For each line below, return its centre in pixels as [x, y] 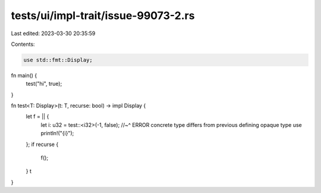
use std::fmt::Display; [58, 60]
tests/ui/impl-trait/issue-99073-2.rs [103, 15]
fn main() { [24, 75]
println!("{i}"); [57, 133]
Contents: [23, 44]
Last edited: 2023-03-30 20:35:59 [53, 33]
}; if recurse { [42, 144]
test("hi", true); [44, 84]
